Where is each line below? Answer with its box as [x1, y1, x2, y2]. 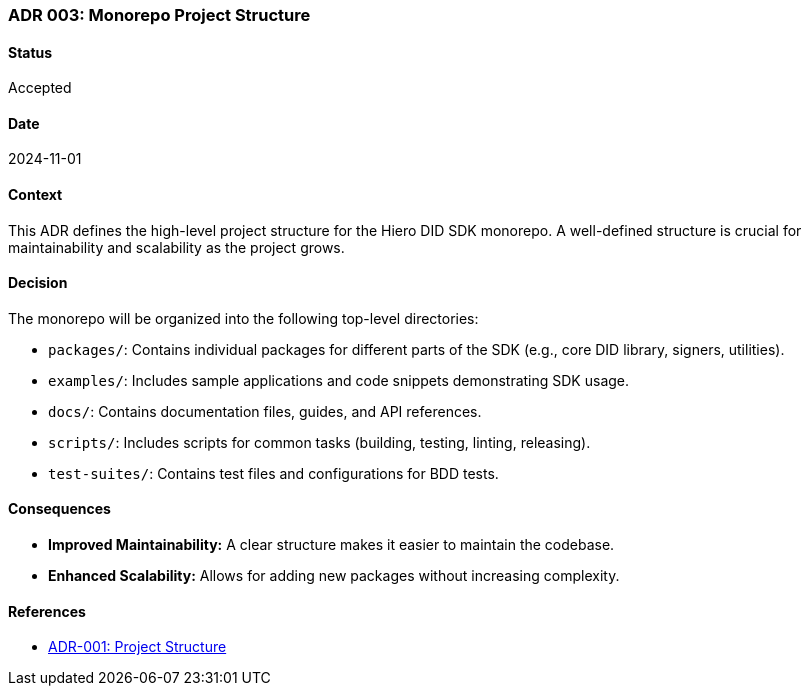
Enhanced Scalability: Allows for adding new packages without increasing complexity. [48, 567, 620, 585]
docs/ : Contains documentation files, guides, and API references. [48, 402, 482, 420]
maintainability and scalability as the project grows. [8, 238, 345, 256]
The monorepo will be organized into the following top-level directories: [8, 309, 479, 327]
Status [8, 43, 53, 61]
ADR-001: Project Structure [48, 638, 227, 656]
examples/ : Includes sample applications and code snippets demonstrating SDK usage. [48, 371, 630, 389]
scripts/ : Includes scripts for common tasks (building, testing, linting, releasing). [48, 433, 591, 451]
